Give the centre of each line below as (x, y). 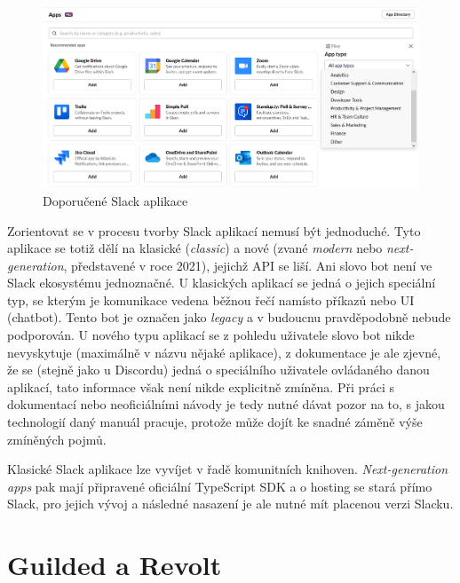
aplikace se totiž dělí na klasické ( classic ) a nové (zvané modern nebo (195, 248)
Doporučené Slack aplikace (115, 200)
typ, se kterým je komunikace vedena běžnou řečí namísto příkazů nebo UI (211, 299)
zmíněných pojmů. (57, 439)
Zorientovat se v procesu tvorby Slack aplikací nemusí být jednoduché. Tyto (214, 230)
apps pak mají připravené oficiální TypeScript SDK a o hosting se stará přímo (220, 486)
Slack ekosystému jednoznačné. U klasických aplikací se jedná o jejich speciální (222, 283)
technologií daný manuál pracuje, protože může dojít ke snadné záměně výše (215, 422)
